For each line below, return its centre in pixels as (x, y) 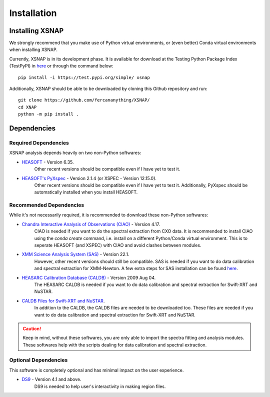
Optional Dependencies (38, 360)
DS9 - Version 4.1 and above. (51, 379)
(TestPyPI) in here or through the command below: (61, 66)
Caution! (32, 328)
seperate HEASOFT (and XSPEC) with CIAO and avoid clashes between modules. (118, 245)
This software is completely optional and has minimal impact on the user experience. (96, 370)
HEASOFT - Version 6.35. (48, 162)
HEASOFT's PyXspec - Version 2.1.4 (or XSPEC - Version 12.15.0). (89, 178)
